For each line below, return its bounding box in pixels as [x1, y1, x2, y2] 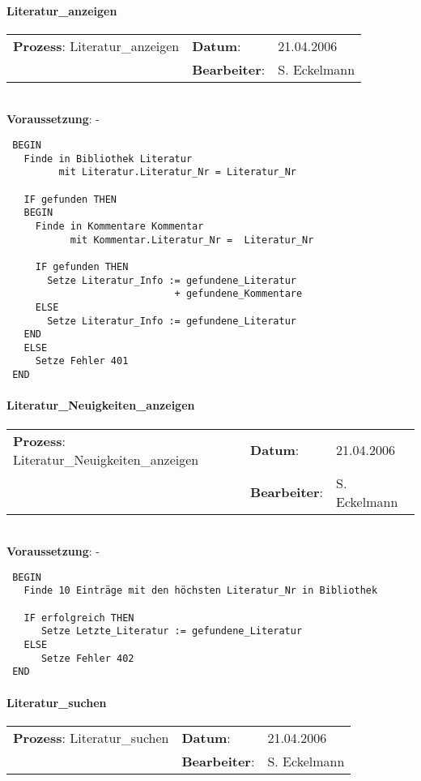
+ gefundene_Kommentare [174, 288, 303, 300]
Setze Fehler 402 [40, 652, 134, 664]
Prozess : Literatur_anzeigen [13, 36, 180, 55]
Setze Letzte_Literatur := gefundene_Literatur [40, 625, 303, 637]
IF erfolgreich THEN [23, 611, 134, 624]
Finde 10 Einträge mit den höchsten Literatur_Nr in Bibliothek [23, 585, 378, 597]
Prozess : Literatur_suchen [13, 727, 169, 747]
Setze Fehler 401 [35, 355, 129, 367]
